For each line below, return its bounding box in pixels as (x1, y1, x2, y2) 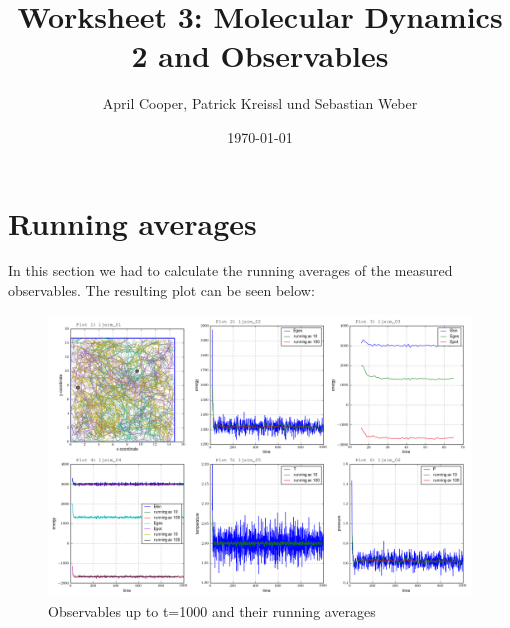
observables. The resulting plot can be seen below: (8, 280, 315, 301)
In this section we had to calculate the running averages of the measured (8, 260, 453, 281)
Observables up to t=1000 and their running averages (48, 600, 376, 621)
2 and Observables (131, 35, 389, 76)
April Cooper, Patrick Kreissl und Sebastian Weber (102, 93, 418, 114)
